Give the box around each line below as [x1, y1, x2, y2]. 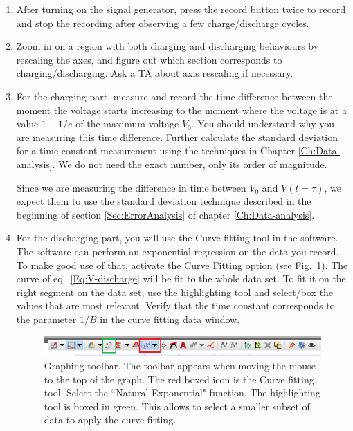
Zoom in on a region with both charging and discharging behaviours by [16, 39, 319, 53]
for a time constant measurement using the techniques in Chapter [16, 143, 295, 158]
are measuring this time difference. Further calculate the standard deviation [16, 129, 338, 144]
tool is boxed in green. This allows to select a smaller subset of [44, 398, 310, 413]
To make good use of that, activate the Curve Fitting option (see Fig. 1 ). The [16, 257, 348, 272]
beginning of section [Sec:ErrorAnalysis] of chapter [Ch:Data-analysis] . [16, 207, 315, 221]
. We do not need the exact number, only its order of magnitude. [52, 156, 327, 171]
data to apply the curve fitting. [44, 412, 176, 427]
